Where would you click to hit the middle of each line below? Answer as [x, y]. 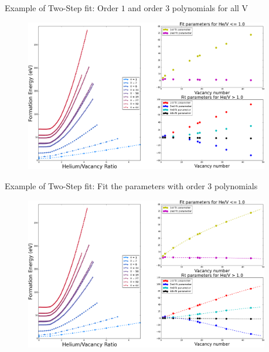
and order [145, 8]
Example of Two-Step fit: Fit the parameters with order [105, 186]
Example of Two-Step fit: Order [62, 8]
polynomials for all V [210, 8]
